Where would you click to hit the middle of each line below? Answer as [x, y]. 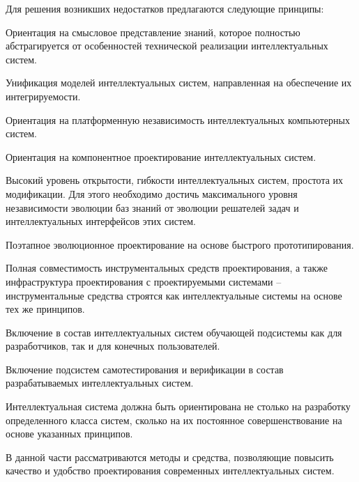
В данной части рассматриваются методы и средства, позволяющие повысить [170, 457]
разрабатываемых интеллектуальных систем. [100, 383]
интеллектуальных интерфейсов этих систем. [101, 221]
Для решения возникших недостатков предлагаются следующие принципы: [165, 8]
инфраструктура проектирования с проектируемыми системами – [144, 281]
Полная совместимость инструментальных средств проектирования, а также [167, 268]
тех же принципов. [45, 309]
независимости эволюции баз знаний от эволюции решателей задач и [152, 207]
